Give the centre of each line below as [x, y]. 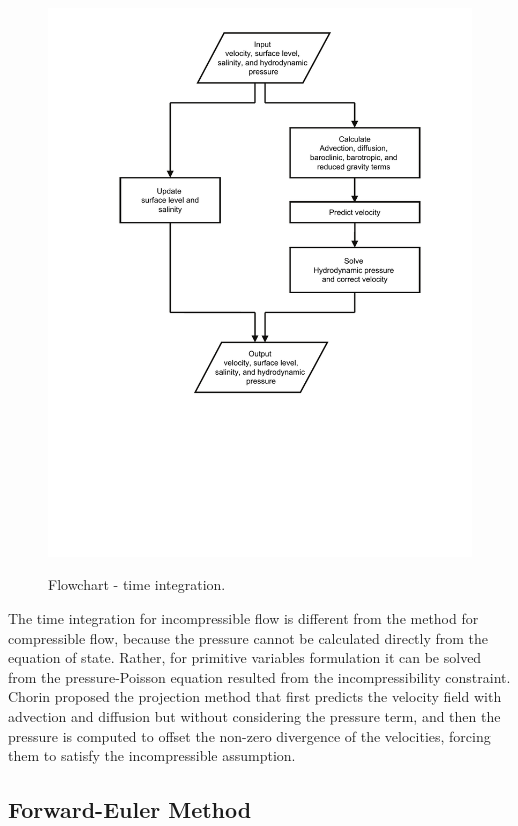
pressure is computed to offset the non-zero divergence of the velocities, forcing [249, 735]
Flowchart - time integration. [137, 584]
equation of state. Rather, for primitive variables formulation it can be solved [245, 657]
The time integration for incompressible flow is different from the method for [243, 618]
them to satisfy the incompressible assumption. [152, 755]
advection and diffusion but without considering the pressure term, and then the [254, 716]
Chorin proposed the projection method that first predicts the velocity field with [255, 696]
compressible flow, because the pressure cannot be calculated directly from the [248, 637]
